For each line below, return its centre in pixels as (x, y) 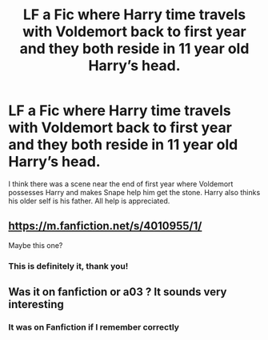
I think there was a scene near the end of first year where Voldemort (121, 184)
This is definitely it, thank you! (68, 266)
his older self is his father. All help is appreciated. (89, 201)
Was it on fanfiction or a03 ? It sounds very (118, 292)
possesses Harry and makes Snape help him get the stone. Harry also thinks (134, 192)
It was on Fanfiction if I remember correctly (94, 327)
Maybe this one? (36, 245)
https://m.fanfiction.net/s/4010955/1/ (105, 226)
